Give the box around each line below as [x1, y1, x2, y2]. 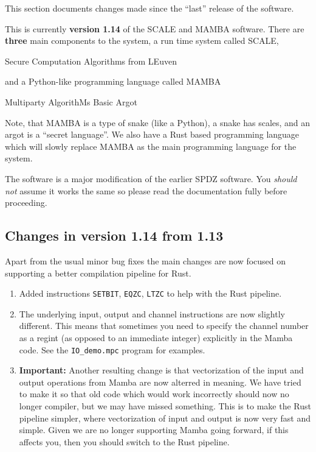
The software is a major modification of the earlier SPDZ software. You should [5, 172, 297, 185]
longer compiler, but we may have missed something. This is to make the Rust [19, 399, 311, 412]
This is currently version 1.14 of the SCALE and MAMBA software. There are [5, 22, 304, 35]
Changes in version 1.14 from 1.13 [5, 226, 224, 245]
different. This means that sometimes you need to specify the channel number [19, 319, 309, 332]
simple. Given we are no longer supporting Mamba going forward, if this [19, 423, 289, 436]
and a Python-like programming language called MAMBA [5, 75, 221, 88]
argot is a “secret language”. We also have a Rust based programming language [5, 128, 300, 141]
